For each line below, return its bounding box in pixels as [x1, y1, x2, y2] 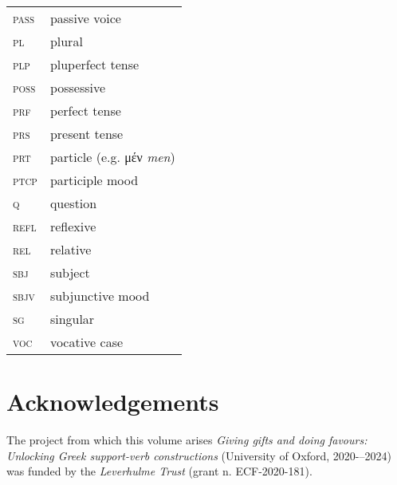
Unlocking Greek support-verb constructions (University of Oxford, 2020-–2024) [6, 447, 391, 463]
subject [49, 263, 90, 282]
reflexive [49, 217, 96, 235]
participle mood [49, 171, 139, 189]
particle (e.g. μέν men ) [49, 148, 175, 166]
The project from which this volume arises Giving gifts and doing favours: [6, 432, 368, 448]
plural [49, 32, 83, 50]
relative [49, 240, 92, 258]
